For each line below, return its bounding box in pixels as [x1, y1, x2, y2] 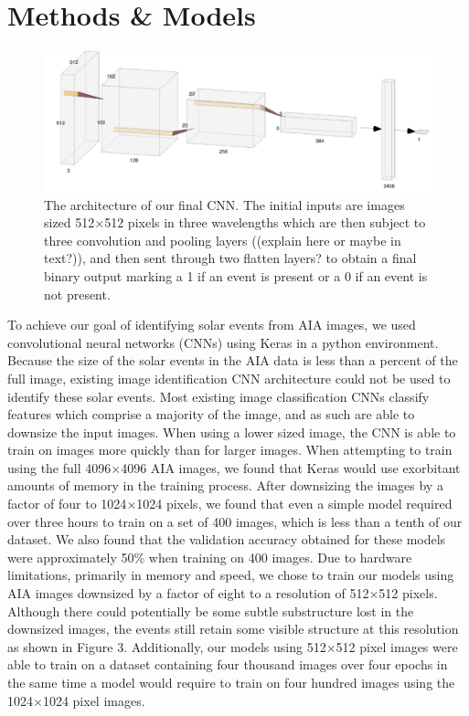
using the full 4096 [7, 458, 112, 477]
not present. [44, 284, 111, 303]
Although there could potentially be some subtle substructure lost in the [7, 601, 414, 620]
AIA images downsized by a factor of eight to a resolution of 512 [7, 584, 369, 603]
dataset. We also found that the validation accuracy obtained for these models [7, 530, 446, 549]
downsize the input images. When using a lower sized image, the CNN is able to [7, 422, 456, 441]
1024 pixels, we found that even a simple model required [136, 494, 453, 513]
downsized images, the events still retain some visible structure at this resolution [7, 619, 459, 638]
